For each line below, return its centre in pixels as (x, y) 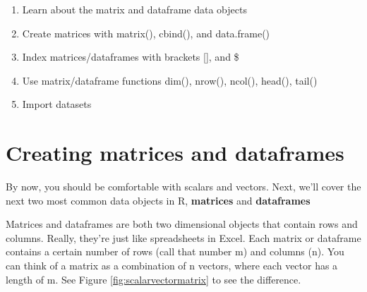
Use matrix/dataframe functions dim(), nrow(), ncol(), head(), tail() (170, 80)
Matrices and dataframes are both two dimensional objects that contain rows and (182, 224)
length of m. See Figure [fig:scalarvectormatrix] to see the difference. (154, 279)
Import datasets (57, 104)
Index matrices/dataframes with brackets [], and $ (131, 57)
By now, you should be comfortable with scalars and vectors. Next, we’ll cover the (183, 187)
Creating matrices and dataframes (175, 153)
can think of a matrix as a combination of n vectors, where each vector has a (172, 266)
